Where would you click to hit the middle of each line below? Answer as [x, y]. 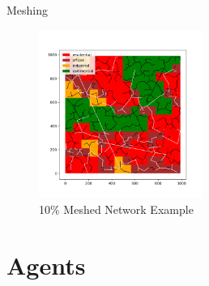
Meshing [28, 10]
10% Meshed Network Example [116, 209]
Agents [46, 265]
